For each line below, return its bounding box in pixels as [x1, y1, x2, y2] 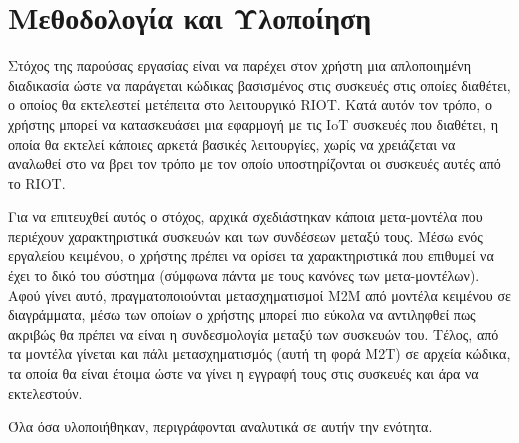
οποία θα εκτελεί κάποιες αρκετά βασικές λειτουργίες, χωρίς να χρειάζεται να [8, 133, 456, 154]
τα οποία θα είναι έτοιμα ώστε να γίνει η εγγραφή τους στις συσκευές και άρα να [8, 363, 479, 384]
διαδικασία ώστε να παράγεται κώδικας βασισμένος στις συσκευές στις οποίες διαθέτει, [8, 74, 511, 95]
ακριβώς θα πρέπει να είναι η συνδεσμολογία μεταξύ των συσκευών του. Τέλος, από [8, 323, 499, 344]
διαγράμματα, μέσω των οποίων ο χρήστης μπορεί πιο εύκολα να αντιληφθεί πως [8, 304, 476, 325]
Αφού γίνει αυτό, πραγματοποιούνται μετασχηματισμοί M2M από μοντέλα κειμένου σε [8, 284, 511, 305]
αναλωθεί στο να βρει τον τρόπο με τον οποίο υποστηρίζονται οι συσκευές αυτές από [8, 153, 501, 174]
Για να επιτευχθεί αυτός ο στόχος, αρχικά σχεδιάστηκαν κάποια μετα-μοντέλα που [8, 206, 483, 227]
